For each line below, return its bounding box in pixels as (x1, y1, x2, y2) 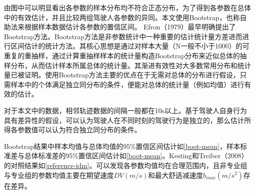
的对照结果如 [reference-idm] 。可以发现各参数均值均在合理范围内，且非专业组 (4, 160, 247, 170)
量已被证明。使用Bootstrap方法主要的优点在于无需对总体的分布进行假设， (4, 70, 240, 80)
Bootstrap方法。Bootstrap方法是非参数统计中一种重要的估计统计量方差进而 (4, 31, 242, 41)
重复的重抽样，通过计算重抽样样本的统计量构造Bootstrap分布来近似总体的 (4, 50, 240, 60)
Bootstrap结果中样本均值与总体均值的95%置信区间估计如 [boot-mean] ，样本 (4, 141, 240, 151)
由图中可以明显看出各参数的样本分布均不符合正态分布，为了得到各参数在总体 (4, 2, 251, 12)
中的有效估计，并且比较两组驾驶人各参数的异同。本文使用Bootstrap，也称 (4, 12, 240, 22)
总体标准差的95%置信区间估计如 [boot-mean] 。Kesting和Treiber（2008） (24, 150, 248, 161)
